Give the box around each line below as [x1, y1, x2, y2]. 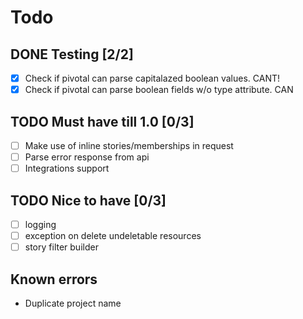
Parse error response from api [24, 151, 150, 163]
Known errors [10, 271, 98, 288]
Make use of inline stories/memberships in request [24, 139, 234, 151]
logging [24, 218, 57, 230]
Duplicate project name [24, 297, 122, 309]
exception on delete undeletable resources [24, 230, 202, 241]
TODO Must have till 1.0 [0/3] [10, 113, 195, 130]
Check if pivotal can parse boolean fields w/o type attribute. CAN [24, 84, 294, 96]
